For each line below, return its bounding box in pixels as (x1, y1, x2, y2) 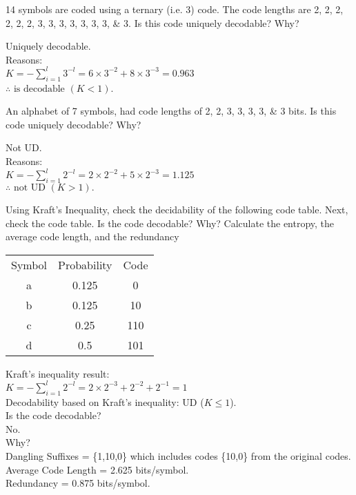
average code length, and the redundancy (6, 229, 179, 244)
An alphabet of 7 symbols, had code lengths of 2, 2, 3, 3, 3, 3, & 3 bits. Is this (6, 104, 337, 118)
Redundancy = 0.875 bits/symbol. (6, 476, 150, 490)
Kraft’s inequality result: (6, 366, 110, 380)
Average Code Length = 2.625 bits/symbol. (6, 462, 189, 476)
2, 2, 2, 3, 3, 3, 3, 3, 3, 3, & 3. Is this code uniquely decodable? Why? (6, 15, 299, 30)
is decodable (13, 84, 65, 94)
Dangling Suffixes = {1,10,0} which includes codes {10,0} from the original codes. (6, 448, 351, 463)
